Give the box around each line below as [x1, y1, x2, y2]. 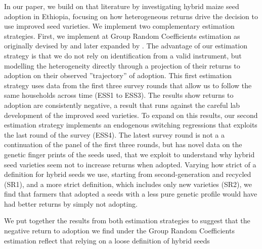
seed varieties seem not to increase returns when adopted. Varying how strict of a [4, 159, 256, 169]
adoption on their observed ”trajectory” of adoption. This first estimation [4, 70, 232, 81]
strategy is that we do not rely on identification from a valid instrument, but [4, 50, 242, 60]
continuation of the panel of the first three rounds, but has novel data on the [4, 139, 242, 150]
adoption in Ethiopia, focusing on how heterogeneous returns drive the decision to [4, 11, 258, 21]
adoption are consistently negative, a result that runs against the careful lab [4, 99, 240, 110]
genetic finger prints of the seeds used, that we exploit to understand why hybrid [4, 149, 255, 159]
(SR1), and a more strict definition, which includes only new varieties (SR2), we [4, 178, 252, 189]
